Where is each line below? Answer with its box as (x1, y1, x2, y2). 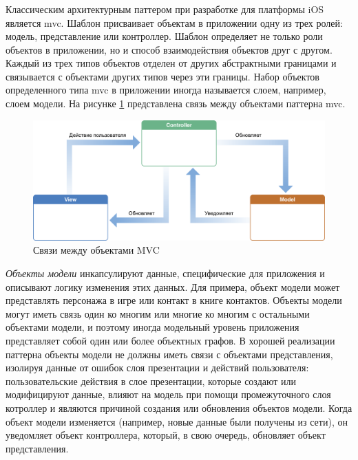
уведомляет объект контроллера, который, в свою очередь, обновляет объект (6, 428, 326, 442)
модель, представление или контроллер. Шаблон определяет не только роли (6, 29, 323, 43)
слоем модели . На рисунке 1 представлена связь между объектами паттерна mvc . (6, 96, 346, 111)
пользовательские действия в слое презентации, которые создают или (6, 373, 296, 388)
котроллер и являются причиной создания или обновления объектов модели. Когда (6, 400, 352, 415)
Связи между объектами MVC (33, 243, 160, 257)
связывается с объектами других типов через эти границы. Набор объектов (6, 69, 319, 83)
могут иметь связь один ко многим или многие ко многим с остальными (6, 306, 310, 320)
